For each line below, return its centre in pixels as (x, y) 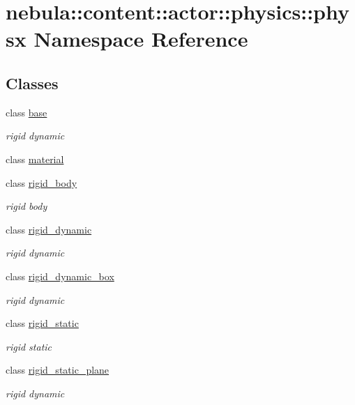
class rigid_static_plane (58, 370)
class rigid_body (41, 182)
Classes (32, 83)
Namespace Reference (141, 39)
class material (35, 159)
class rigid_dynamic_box (60, 276)
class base (27, 112)
